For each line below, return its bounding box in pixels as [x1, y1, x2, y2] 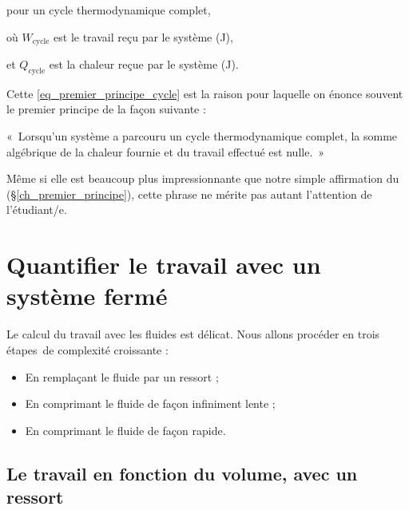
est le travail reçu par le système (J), [54, 28, 233, 45]
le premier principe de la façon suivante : [6, 101, 206, 117]
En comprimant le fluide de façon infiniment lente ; [25, 395, 276, 412]
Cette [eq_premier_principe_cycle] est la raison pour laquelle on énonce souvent [6, 85, 403, 101]
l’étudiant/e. [6, 201, 67, 218]
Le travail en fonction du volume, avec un [6, 461, 358, 485]
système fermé [6, 279, 168, 312]
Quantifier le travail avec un [6, 248, 321, 281]
